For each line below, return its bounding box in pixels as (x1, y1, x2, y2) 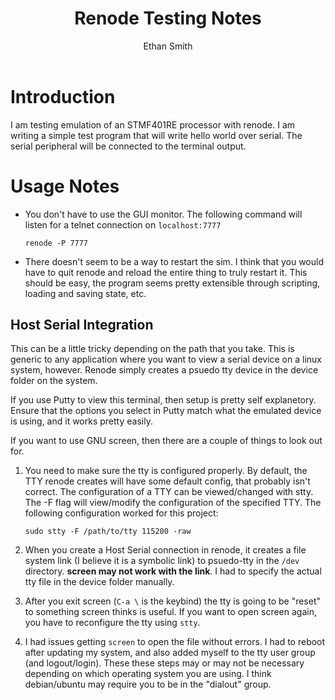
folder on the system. (10, 375, 98, 387)
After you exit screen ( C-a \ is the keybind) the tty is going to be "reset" (24, 595, 322, 607)
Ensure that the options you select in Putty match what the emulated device (10, 405, 322, 417)
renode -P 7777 (24, 238, 89, 248)
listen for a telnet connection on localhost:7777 (24, 218, 222, 231)
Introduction (10, 85, 116, 108)
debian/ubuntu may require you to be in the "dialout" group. (24, 678, 272, 691)
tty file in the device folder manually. (24, 576, 175, 588)
